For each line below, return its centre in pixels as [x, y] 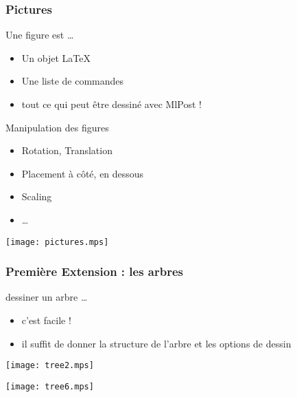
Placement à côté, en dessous [83, 173]
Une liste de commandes [73, 81]
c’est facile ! [46, 320]
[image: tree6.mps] [50, 386]
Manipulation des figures [57, 127]
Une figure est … [40, 35]
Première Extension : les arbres [95, 271]
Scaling [37, 196]
